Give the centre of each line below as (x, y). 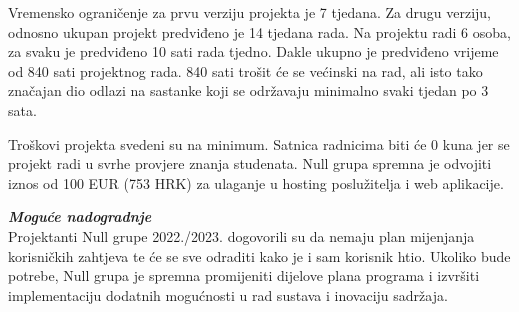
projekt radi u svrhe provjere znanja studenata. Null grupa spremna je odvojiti (250, 163)
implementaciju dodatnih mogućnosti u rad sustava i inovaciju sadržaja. (228, 294)
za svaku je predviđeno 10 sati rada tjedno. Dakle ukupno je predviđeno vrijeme (253, 51)
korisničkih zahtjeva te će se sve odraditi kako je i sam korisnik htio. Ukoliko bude (259, 255)
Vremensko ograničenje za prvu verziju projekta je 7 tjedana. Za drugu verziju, (249, 12)
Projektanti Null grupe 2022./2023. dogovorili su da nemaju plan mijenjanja (241, 235)
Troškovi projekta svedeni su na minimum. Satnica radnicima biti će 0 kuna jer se (259, 143)
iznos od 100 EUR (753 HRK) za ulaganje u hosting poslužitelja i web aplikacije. (256, 182)
